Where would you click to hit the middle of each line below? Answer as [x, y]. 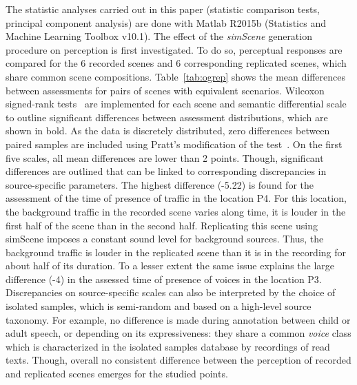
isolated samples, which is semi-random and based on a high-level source [159, 306]
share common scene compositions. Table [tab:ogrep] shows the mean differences [175, 76]
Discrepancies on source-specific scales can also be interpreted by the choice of [171, 292]
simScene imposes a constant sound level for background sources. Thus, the [165, 239]
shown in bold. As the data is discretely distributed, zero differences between [168, 131]
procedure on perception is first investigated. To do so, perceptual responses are [174, 49]
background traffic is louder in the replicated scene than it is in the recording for [176, 252]
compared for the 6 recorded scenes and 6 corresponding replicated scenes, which [176, 63]
